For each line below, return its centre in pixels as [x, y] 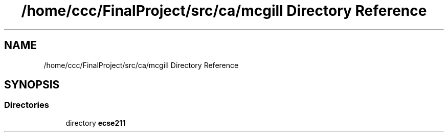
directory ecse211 [96, 123]
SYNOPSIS [32, 85]
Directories [27, 105]
